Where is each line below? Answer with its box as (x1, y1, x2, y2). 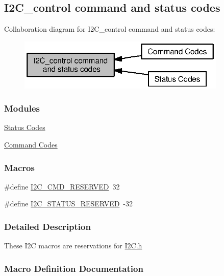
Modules (4, 102, 40, 115)
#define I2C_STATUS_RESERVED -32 (4, 198, 133, 209)
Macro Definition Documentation (4, 262, 143, 274)
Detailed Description (4, 220, 91, 232)
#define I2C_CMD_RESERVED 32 (4, 181, 120, 192)
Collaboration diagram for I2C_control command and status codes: (4, 24, 215, 34)
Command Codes (4, 139, 58, 150)
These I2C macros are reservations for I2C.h (4, 240, 142, 251)
